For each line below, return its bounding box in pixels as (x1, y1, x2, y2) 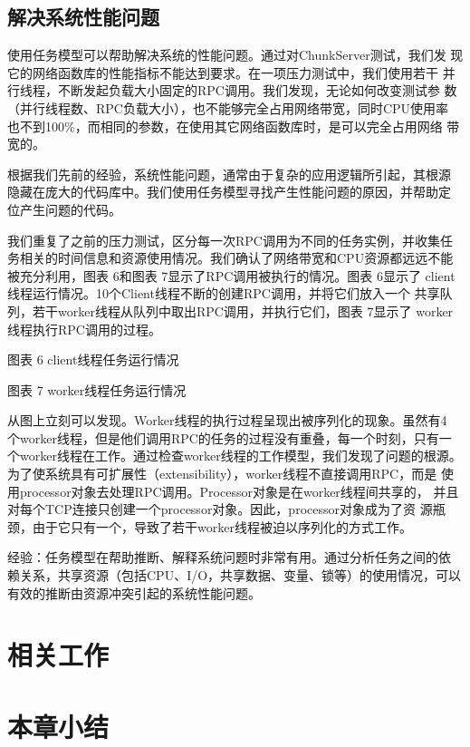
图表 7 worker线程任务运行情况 (7, 380, 187, 399)
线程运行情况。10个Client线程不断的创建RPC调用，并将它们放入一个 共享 (7, 284, 440, 303)
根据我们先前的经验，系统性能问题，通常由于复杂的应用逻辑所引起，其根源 (7, 164, 451, 183)
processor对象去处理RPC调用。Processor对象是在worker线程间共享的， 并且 (19, 481, 459, 500)
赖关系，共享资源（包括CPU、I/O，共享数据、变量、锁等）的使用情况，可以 (7, 566, 462, 585)
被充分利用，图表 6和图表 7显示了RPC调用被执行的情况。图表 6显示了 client (7, 266, 456, 285)
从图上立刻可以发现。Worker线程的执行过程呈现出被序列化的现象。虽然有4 (7, 411, 447, 430)
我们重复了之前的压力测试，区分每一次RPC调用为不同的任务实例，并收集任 (7, 230, 453, 249)
